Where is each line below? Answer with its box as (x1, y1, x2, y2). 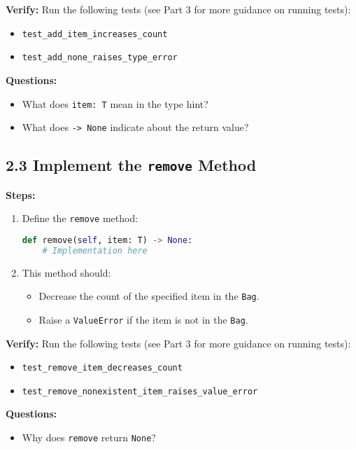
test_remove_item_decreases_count (22, 363, 183, 373)
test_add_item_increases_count (22, 29, 168, 39)
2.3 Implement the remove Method (6, 154, 257, 176)
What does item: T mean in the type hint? (22, 96, 208, 111)
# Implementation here (42, 245, 148, 256)
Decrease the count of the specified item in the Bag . (38, 289, 259, 303)
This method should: (22, 265, 111, 279)
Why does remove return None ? (22, 430, 156, 444)
